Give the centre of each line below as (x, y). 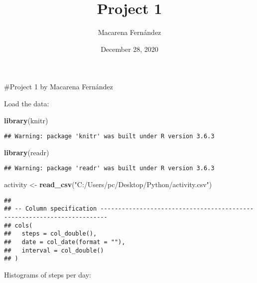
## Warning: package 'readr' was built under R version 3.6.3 (109, 168)
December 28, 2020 (129, 49)
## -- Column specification (51, 209)
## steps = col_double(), (51, 234)
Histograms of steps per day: (48, 274)
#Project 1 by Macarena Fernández (59, 87)
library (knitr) (26, 120)
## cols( (18, 225)
